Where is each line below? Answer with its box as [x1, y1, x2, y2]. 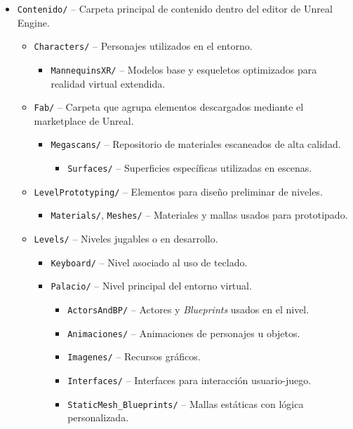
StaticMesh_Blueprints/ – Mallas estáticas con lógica [67, 396, 304, 411]
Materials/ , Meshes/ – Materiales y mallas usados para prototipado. [51, 207, 348, 222]
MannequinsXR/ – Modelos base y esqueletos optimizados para [51, 62, 317, 76]
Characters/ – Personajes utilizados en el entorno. [34, 39, 253, 53]
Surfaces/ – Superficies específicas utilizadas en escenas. [67, 161, 312, 175]
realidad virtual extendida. [51, 76, 166, 90]
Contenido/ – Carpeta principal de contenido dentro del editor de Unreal [17, 1, 333, 15]
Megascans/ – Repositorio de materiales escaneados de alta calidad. [51, 137, 341, 151]
